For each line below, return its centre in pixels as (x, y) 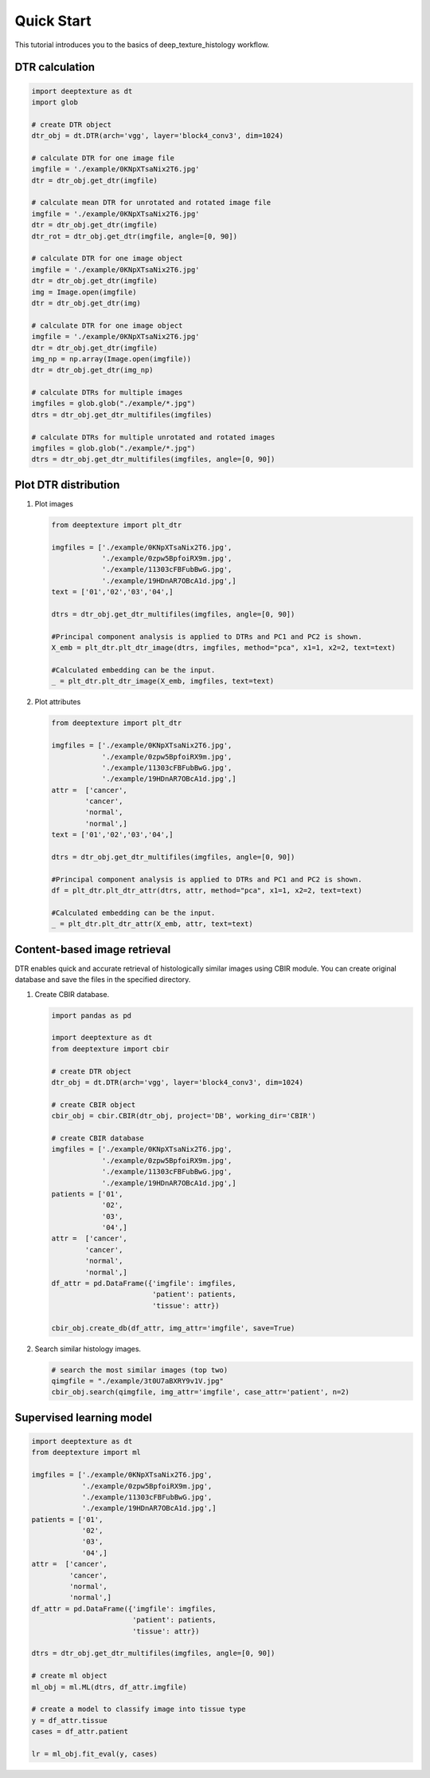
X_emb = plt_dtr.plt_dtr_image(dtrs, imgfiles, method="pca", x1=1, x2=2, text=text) (223, 648)
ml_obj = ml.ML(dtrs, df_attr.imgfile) (109, 1687)
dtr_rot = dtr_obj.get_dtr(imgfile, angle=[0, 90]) (135, 236)
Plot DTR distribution (67, 485)
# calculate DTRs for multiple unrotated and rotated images (153, 437)
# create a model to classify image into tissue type (139, 1709)
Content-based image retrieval (93, 949)
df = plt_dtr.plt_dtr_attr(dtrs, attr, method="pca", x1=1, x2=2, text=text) (207, 891)
